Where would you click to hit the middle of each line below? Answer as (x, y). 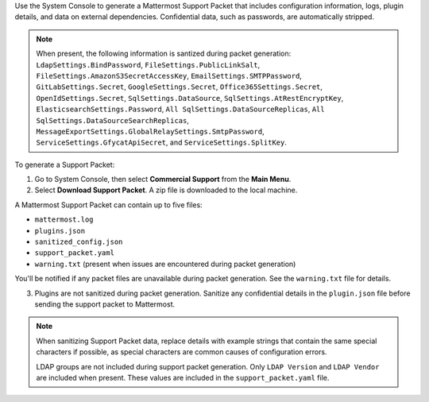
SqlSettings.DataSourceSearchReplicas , (113, 120)
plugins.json (60, 231)
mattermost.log (64, 220)
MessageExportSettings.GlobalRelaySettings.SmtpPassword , (151, 131)
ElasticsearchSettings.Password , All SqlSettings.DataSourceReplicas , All (180, 109)
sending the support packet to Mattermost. (104, 304)
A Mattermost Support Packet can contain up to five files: (108, 205)
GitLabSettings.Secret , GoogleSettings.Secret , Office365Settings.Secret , (180, 87)
